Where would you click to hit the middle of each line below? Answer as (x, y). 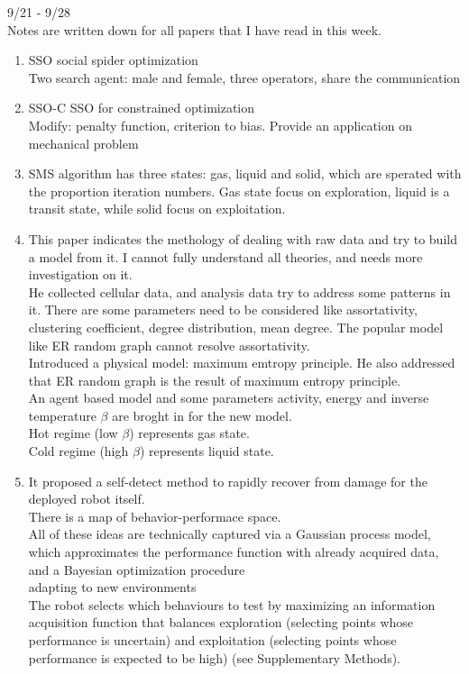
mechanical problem (83, 143)
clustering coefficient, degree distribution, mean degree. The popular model (236, 327)
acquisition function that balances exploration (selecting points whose (221, 622)
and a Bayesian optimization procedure (137, 569)
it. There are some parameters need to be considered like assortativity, (223, 310)
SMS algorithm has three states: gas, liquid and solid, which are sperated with (245, 173)
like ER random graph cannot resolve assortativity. (169, 345)
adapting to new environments (112, 587)
